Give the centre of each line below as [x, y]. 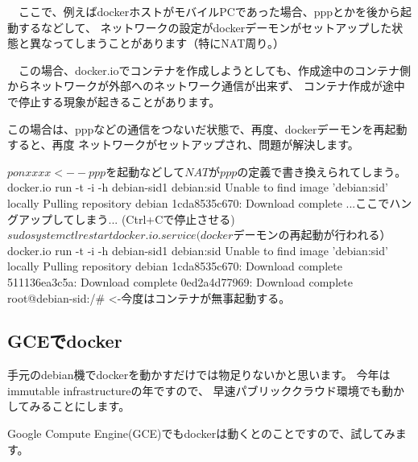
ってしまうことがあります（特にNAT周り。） [168, 43]
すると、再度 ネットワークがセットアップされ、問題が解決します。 [183, 144]
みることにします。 [80, 406]
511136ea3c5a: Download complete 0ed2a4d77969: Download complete [180, 281]
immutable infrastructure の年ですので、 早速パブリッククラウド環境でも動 [200, 390]
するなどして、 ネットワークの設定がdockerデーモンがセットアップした [205, 27]
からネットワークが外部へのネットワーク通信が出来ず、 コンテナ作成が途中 [206, 86]
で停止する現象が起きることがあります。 [114, 101]
